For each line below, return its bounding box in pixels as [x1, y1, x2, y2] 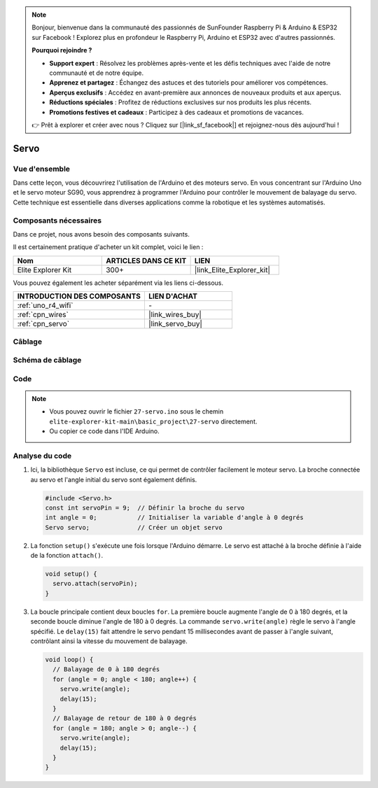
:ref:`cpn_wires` [17, 310, 69, 320]
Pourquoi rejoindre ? [31, 46, 92, 55]
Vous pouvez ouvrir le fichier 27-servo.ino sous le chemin [49, 407, 224, 416]
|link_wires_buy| [148, 310, 202, 320]
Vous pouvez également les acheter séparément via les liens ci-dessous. [13, 279, 224, 287]
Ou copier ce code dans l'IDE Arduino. [49, 427, 160, 435]
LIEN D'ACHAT [148, 291, 197, 301]
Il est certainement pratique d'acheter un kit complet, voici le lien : [13, 243, 204, 251]
